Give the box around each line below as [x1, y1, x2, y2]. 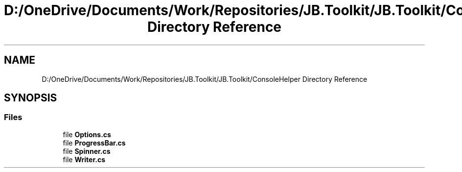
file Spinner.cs [63, 147, 111, 155]
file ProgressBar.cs [63, 138, 126, 147]
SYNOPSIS [4, 92, 57, 104]
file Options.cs [63, 130, 111, 139]
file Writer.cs [63, 155, 105, 164]
